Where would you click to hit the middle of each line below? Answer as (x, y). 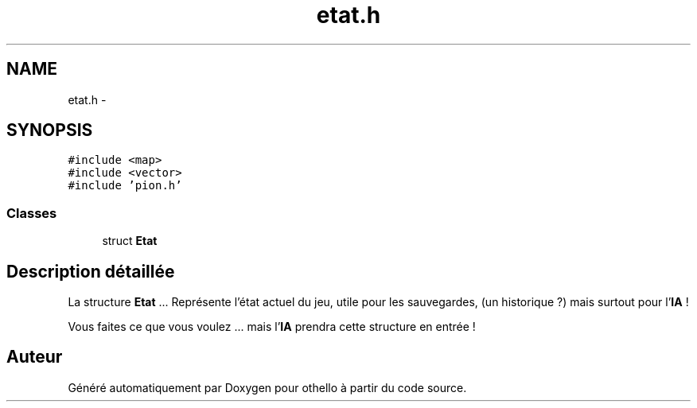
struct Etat (130, 241)
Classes (32, 213)
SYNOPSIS (50, 130)
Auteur (35, 357)
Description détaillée (91, 271)
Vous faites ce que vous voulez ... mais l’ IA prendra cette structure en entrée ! (272, 327)
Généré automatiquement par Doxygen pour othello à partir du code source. (267, 387)
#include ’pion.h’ (125, 186)
